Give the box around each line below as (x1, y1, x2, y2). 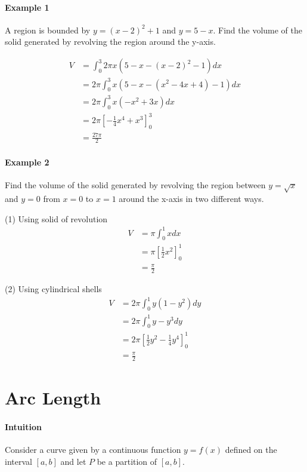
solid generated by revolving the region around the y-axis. (5, 35, 216, 48)
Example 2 (5, 155, 49, 168)
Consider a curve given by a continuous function (5, 443, 181, 456)
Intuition (5, 421, 42, 433)
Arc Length (5, 385, 101, 410)
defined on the (225, 443, 277, 456)
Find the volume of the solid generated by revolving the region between (5, 179, 266, 191)
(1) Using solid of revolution (5, 212, 108, 225)
